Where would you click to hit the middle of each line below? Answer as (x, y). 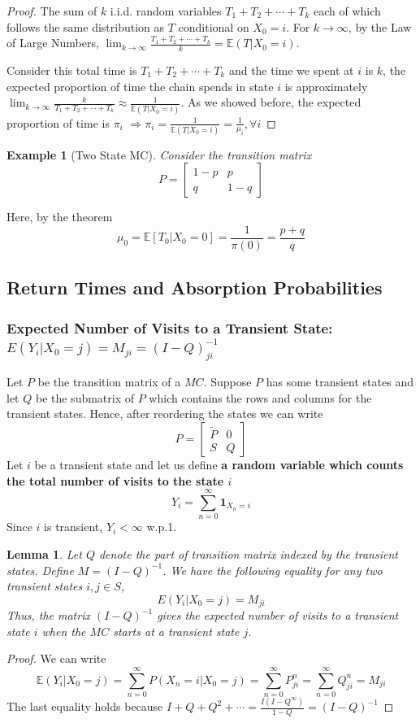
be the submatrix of (85, 397)
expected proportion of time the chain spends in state (140, 86)
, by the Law (380, 26)
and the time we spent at (291, 70)
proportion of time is (58, 122)
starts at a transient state (176, 631)
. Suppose (227, 382)
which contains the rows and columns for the (260, 397)
